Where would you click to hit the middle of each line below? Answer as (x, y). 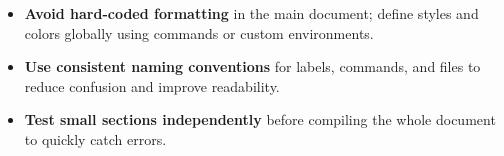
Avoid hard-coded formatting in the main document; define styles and (251, 13)
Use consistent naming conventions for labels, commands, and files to (252, 66)
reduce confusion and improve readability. (152, 85)
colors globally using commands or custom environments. (199, 32)
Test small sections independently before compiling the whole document (260, 119)
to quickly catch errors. (95, 138)
